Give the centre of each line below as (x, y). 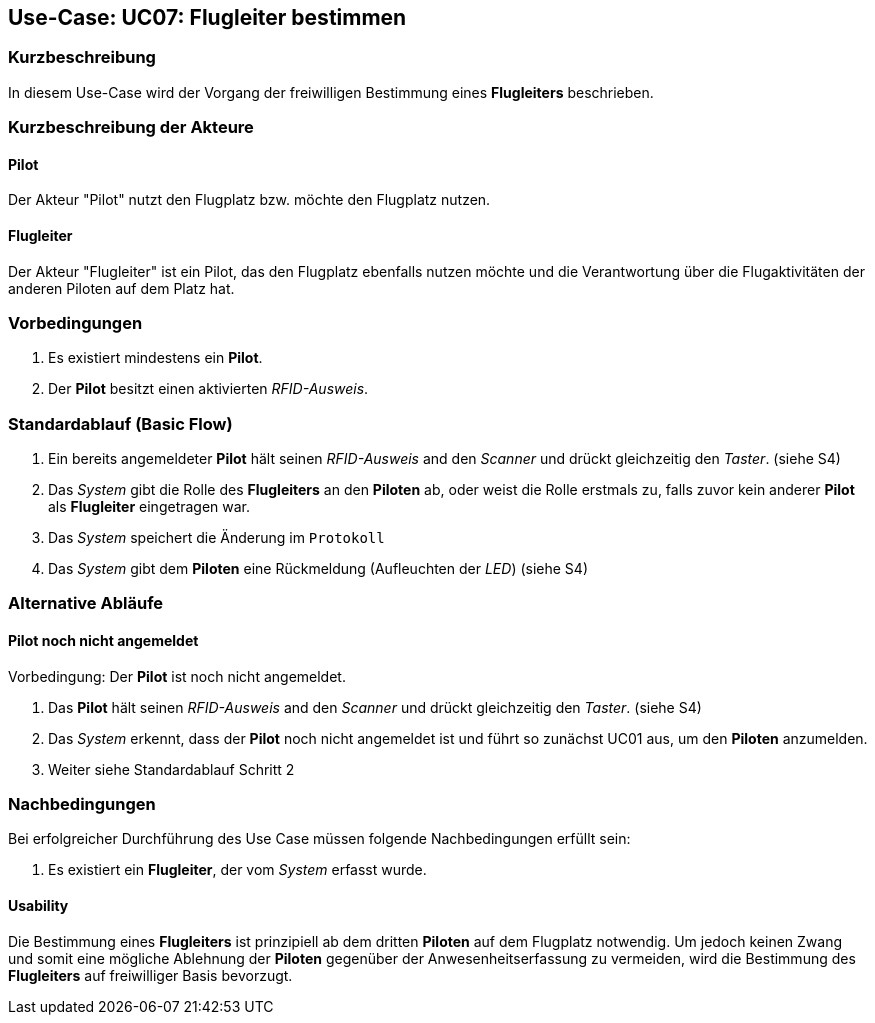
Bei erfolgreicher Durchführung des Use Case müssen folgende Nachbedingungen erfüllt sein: (319, 839)
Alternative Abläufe (86, 603)
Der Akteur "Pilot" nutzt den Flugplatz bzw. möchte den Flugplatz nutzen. (249, 200)
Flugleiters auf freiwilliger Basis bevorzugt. (150, 975)
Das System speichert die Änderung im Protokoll (216, 538)
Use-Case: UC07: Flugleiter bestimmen (207, 17)
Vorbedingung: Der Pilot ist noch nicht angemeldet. (177, 676)
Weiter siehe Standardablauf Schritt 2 (171, 769)
